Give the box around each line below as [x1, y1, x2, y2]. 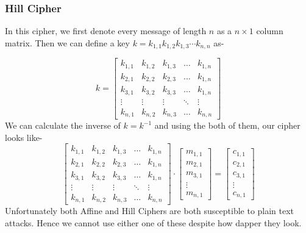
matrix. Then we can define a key [5, 36, 130, 49]
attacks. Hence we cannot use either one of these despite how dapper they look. [5, 216, 302, 229]
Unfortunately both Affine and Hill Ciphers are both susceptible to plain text [5, 204, 294, 217]
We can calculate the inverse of [5, 119, 121, 132]
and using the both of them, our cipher [154, 119, 301, 132]
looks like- [5, 131, 43, 143]
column [256, 24, 283, 37]
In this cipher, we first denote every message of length [5, 24, 207, 37]
